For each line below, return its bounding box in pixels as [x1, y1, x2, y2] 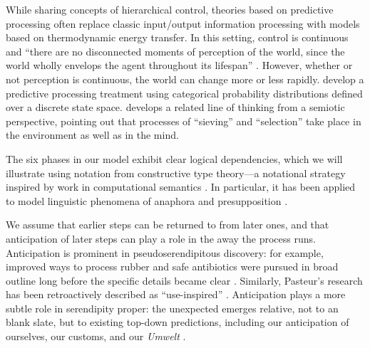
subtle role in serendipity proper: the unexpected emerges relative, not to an [6, 300, 339, 315]
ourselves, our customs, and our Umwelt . [6, 329, 186, 344]
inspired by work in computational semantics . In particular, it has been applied [6, 179, 356, 194]
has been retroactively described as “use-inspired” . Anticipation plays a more [6, 287, 346, 302]
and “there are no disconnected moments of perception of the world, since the [6, 43, 345, 58]
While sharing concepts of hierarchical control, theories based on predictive [6, 2, 334, 16]
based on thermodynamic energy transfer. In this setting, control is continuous [6, 30, 349, 45]
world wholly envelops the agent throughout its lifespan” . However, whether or [6, 58, 353, 73]
